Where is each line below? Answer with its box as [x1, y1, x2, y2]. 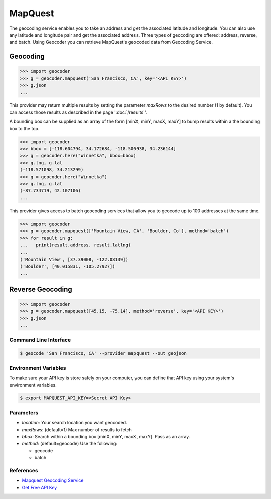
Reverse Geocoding [9, 285, 72, 293]
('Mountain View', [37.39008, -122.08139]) [20, 256, 129, 262]
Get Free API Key [22, 484, 57, 490]
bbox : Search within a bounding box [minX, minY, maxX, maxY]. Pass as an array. [22, 434, 190, 439]
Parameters [9, 409, 39, 416]
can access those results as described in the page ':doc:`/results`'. [9, 109, 147, 115]
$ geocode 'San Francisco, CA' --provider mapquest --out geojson [20, 351, 187, 356]
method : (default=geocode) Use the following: [22, 441, 118, 447]
